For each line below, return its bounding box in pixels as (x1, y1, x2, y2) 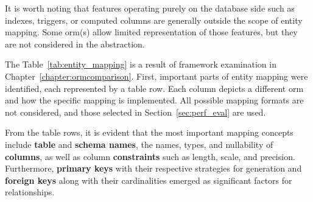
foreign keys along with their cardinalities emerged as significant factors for (5, 173, 292, 186)
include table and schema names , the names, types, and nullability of (5, 138, 273, 150)
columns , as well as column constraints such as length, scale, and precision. (5, 150, 295, 162)
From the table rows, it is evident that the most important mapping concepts (5, 126, 294, 139)
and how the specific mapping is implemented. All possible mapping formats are (5, 94, 304, 106)
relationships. (5, 186, 55, 198)
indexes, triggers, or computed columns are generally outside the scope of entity (5, 13, 303, 26)
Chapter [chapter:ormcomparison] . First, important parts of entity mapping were (5, 69, 308, 82)
